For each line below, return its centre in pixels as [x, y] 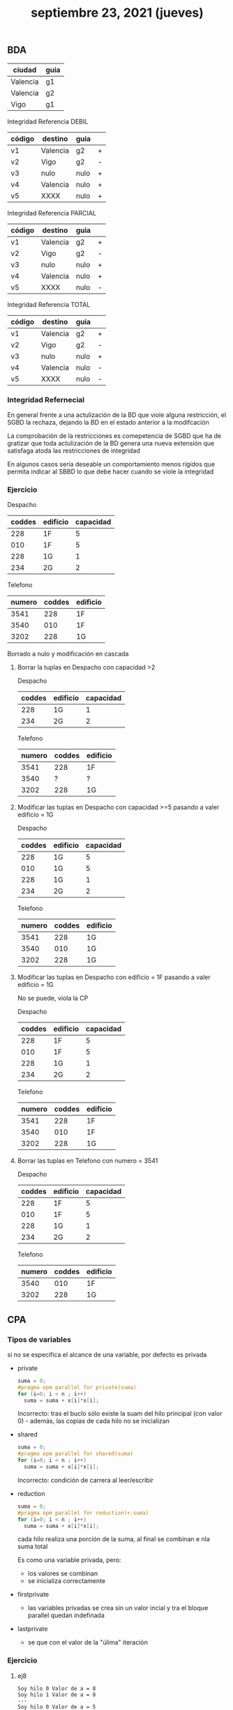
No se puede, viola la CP [53, 998]
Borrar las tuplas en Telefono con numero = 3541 [88, 1161]
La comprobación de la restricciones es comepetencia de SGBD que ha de [114, 436]
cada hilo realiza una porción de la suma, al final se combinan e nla [114, 1539]
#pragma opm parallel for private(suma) [77, 1387]
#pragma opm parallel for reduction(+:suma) [83, 1513]
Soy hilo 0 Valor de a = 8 [57, 1688]
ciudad [25, 70]
